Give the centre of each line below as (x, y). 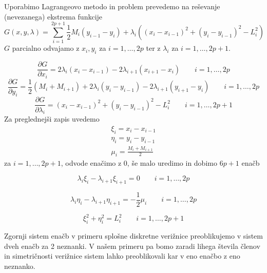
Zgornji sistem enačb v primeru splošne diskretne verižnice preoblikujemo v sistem (133, 236)
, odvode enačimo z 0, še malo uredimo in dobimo (139, 163)
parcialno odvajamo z (46, 48)
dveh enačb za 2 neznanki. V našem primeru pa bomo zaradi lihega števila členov (132, 246)
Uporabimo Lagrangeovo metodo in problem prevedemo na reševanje (112, 6)
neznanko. (20, 266)
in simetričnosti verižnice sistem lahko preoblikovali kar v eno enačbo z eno (122, 256)
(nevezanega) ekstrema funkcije (53, 16)
